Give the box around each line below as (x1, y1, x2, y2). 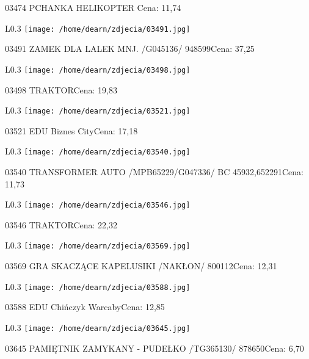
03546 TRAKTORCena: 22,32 (5, 218, 117, 231)
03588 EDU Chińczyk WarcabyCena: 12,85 (5, 300, 165, 313)
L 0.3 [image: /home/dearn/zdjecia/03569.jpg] (5, 239, 191, 252)
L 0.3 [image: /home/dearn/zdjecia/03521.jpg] (5, 104, 191, 117)
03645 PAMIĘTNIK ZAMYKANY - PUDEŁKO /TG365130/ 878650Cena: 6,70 (5, 341, 304, 354)
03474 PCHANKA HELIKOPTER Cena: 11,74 (5, 1, 181, 13)
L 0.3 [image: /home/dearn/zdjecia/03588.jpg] (5, 280, 191, 292)
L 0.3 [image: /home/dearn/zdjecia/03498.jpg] (5, 62, 191, 75)
